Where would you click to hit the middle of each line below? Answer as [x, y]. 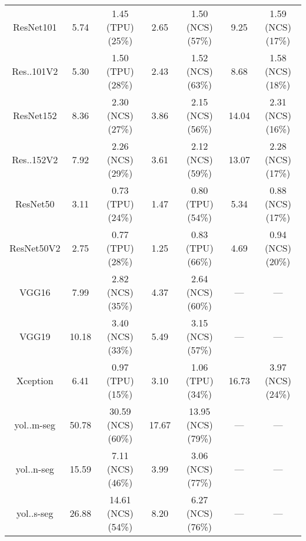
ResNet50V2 [35, 248]
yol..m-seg [35, 425]
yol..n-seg [35, 469]
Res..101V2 [35, 71]
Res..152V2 [35, 159]
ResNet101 [35, 27]
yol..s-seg [35, 513]
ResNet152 [35, 115]
